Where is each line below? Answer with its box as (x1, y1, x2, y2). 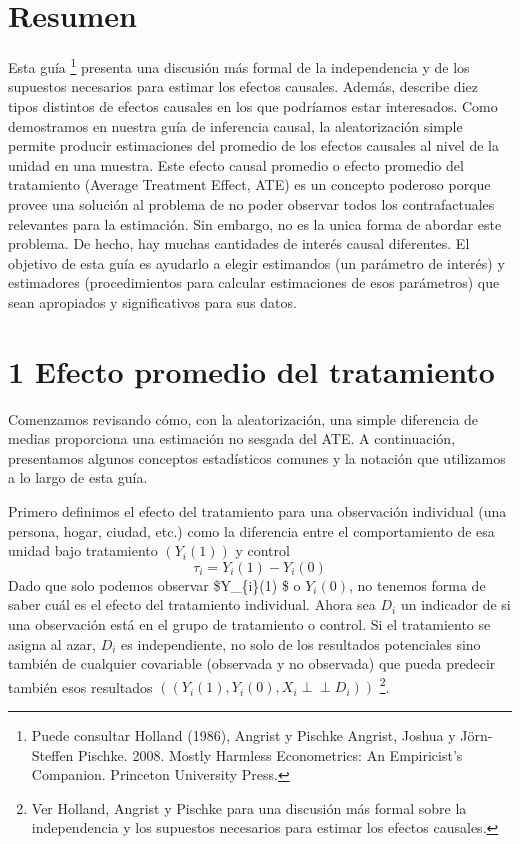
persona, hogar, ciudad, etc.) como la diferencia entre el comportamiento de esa (8, 520, 495, 541)
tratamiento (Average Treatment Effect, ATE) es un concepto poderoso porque (8, 174, 491, 195)
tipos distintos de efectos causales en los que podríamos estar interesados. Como (8, 95, 498, 116)
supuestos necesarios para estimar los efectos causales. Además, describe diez (8, 76, 478, 97)
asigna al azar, (8, 633, 97, 654)
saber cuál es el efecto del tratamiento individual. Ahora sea (8, 594, 376, 615)
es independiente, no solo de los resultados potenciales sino (121, 633, 481, 654)
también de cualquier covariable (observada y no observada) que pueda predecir (8, 653, 496, 674)
